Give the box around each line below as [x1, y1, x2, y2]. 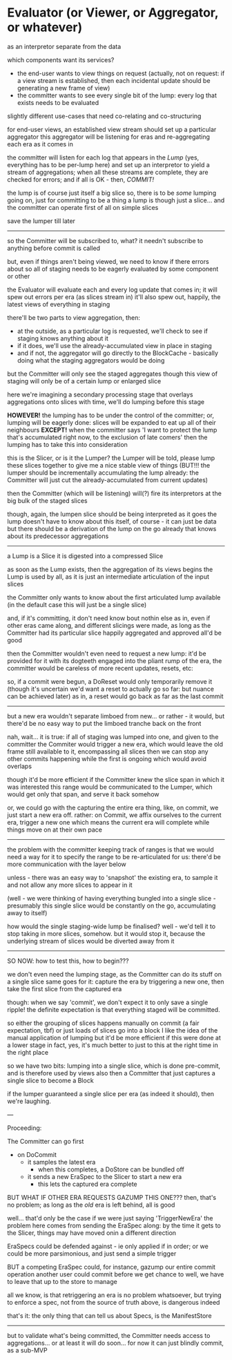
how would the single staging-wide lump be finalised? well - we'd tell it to [7, 922, 216, 930]
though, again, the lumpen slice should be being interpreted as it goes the [7, 510, 217, 518]
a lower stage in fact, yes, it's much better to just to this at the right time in [7, 1041, 219, 1049]
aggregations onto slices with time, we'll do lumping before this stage [7, 397, 205, 405]
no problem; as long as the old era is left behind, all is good [7, 1200, 175, 1209]
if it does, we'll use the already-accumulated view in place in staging [17, 341, 212, 349]
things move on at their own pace [7, 825, 102, 834]
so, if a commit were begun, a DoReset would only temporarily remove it [7, 677, 213, 685]
